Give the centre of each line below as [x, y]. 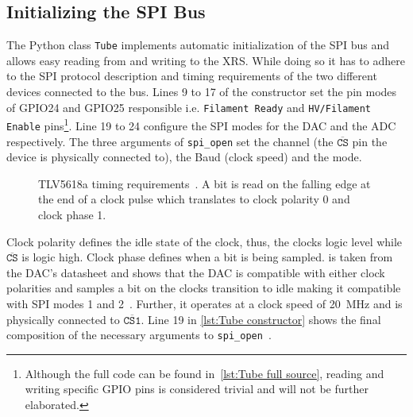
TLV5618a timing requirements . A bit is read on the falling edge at [205, 183]
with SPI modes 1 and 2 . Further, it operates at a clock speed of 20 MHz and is [205, 304]
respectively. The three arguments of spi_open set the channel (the [170, 141]
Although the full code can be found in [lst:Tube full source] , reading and [205, 373]
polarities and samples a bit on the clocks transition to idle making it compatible [204, 288]
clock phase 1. [72, 215]
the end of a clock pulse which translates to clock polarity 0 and [194, 199]
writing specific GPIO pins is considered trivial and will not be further [197, 389]
